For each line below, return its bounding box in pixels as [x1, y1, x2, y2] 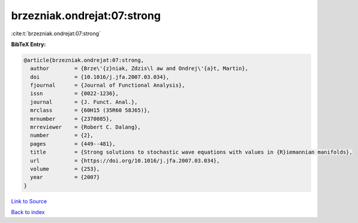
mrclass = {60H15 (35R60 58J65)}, [30, 107, 151, 114]
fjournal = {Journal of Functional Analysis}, [30, 82, 185, 89]
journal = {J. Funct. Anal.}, [30, 99, 138, 105]
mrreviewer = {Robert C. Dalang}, [30, 124, 141, 131]
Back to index [11, 209, 45, 216]
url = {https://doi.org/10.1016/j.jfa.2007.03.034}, [30, 157, 220, 164]
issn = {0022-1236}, [30, 90, 119, 97]
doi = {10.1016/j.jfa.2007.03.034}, [30, 74, 170, 80]
